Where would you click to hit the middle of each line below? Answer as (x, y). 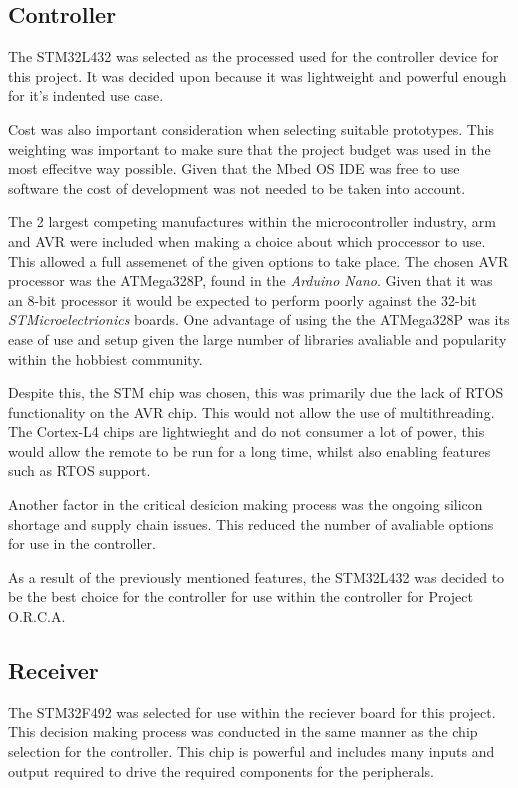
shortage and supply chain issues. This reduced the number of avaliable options (251, 523)
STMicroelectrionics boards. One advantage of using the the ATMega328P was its (259, 319)
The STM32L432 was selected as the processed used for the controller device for (253, 56)
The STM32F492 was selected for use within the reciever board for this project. (252, 711)
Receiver (53, 670)
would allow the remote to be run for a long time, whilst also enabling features (249, 450)
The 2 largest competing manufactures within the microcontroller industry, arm (252, 221)
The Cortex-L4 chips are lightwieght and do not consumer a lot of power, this (246, 431)
